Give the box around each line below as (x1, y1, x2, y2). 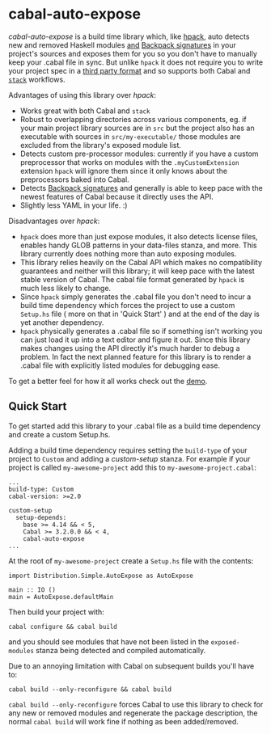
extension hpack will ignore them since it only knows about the (19, 166, 228, 175)
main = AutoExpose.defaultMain (8, 593, 114, 601)
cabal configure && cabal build (8, 622, 117, 631)
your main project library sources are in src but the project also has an (19, 123, 255, 133)
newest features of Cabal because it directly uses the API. (19, 192, 214, 201)
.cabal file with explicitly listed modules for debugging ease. (19, 361, 221, 370)
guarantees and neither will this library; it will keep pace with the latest (19, 266, 255, 276)
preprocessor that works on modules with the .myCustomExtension (19, 157, 239, 167)
